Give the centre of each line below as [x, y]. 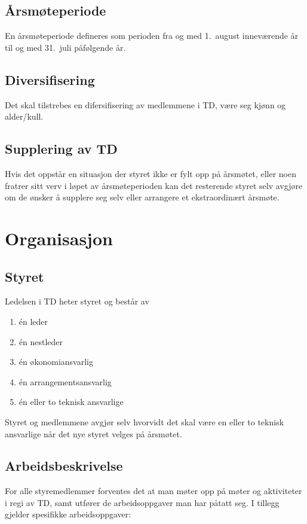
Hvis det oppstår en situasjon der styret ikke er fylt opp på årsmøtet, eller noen [151, 173]
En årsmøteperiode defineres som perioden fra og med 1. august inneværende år [152, 36]
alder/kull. [24, 116]
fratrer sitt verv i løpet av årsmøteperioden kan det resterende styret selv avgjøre [154, 185]
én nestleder [41, 341]
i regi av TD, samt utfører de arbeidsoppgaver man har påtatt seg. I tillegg [142, 502]
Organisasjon [59, 238]
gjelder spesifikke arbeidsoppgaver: [68, 514]
